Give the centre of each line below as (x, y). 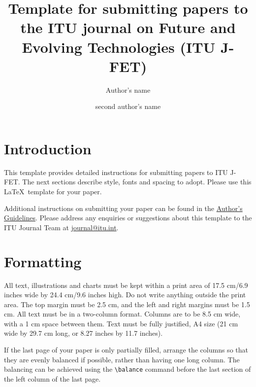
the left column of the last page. (52, 378)
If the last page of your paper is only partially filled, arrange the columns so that (126, 350)
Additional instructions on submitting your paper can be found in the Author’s (123, 208)
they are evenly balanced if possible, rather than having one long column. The (122, 359)
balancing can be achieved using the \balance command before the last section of (128, 369)
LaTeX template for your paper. (53, 191)
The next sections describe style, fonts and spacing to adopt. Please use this (137, 182)
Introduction (48, 148)
